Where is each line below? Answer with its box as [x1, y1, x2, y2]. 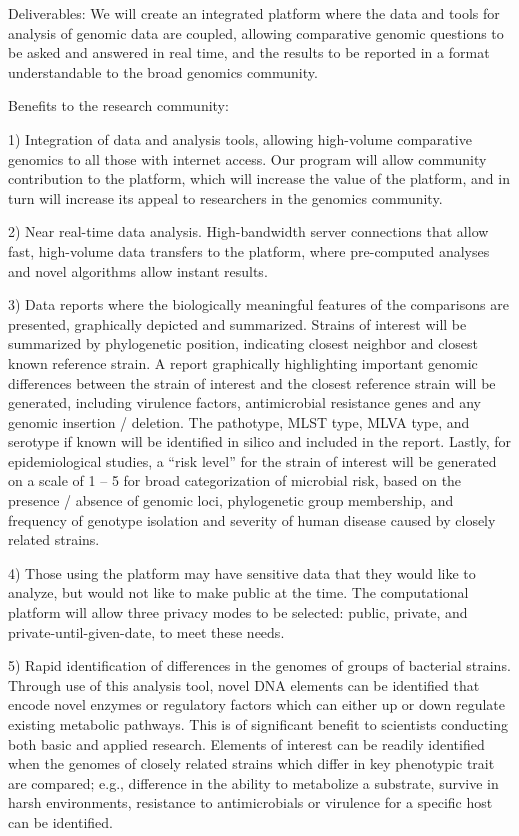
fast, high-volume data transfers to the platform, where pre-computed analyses [8, 240, 490, 261]
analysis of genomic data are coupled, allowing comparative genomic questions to [8, 22, 504, 43]
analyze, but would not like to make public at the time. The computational [8, 582, 469, 603]
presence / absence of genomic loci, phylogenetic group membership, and [8, 490, 454, 511]
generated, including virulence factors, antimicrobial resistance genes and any [8, 392, 482, 413]
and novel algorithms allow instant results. [8, 260, 268, 281]
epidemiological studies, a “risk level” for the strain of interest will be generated [8, 450, 497, 471]
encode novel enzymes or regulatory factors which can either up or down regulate [8, 694, 506, 715]
